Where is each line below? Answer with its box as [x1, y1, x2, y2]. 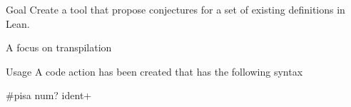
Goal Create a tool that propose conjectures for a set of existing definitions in [6, 2, 345, 16]
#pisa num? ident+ [6, 88, 92, 103]
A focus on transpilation [6, 40, 112, 55]
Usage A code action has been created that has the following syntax [6, 63, 303, 78]
